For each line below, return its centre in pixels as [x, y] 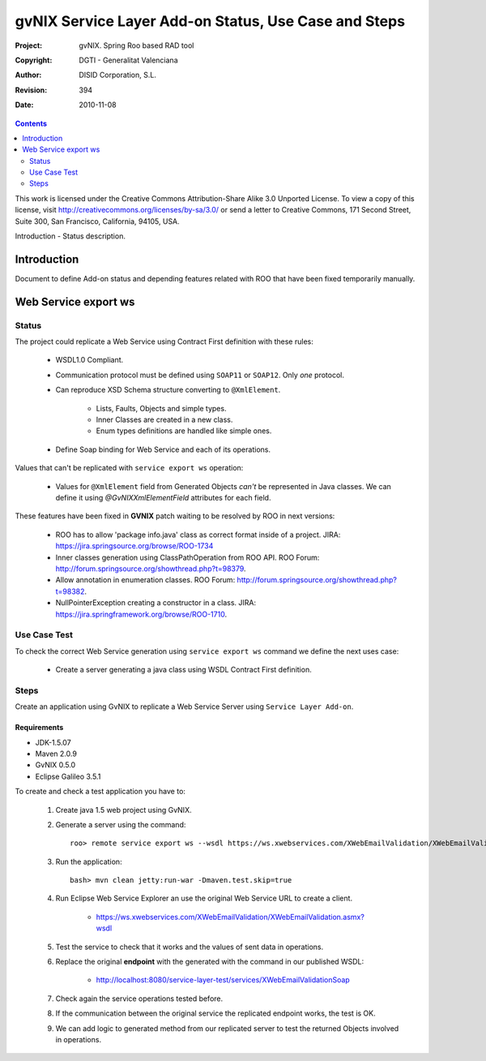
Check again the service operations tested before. [139, 999]
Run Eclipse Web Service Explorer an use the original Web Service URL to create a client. [204, 898]
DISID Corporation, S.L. [118, 75]
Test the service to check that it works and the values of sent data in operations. [190, 947]
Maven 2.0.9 [56, 754]
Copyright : [34, 60]
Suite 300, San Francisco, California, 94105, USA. [97, 221]
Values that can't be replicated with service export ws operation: [129, 468]
